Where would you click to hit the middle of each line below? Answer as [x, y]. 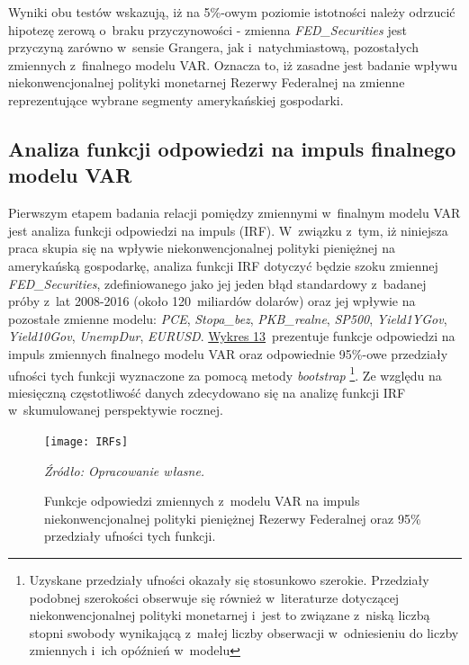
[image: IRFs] [86, 441]
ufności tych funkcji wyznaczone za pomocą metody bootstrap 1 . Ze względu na [225, 373]
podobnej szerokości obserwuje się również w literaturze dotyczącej [214, 597]
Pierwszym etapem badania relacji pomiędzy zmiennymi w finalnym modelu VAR [234, 213]
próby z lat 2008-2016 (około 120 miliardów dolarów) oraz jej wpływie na [212, 301]
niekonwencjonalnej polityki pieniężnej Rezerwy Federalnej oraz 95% [233, 518]
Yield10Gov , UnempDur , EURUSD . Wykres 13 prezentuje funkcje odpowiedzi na [232, 336]
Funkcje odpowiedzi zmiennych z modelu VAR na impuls [202, 501]
